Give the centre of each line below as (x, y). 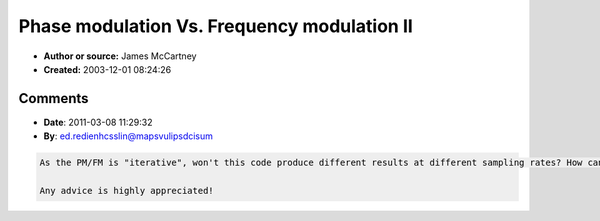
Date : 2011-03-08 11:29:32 (98, 122)
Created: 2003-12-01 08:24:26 (107, 69)
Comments (53, 98)
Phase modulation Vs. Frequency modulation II (216, 26)
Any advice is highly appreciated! (126, 190)
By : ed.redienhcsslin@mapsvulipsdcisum (128, 136)
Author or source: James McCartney (120, 56)
